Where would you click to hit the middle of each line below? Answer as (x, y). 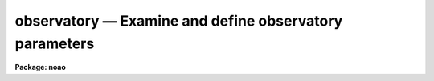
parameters (55, 43)
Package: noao (40, 67)
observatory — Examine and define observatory (179, 21)
